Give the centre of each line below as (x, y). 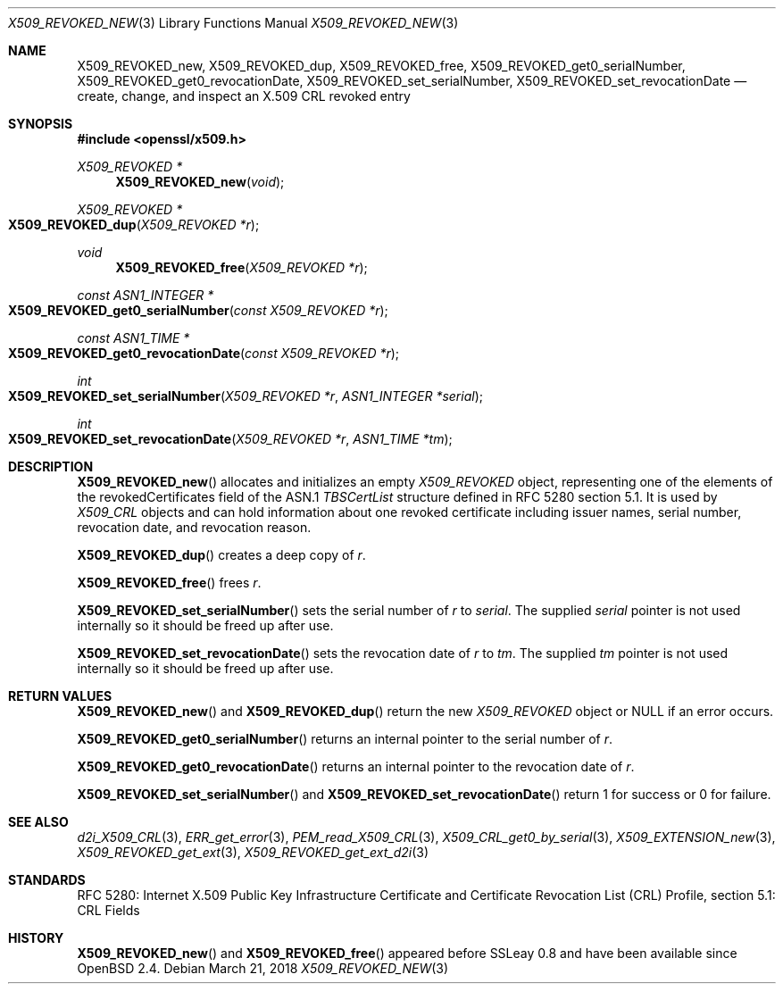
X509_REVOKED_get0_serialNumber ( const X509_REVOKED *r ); (198, 310)
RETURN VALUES (60, 696)
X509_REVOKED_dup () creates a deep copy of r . (221, 555)
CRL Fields (108, 910)
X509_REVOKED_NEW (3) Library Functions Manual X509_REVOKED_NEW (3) (233, 23)
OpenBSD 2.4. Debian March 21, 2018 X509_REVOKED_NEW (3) (263, 968)
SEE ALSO (38, 822)
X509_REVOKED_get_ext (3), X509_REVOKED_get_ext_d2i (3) (253, 852)
